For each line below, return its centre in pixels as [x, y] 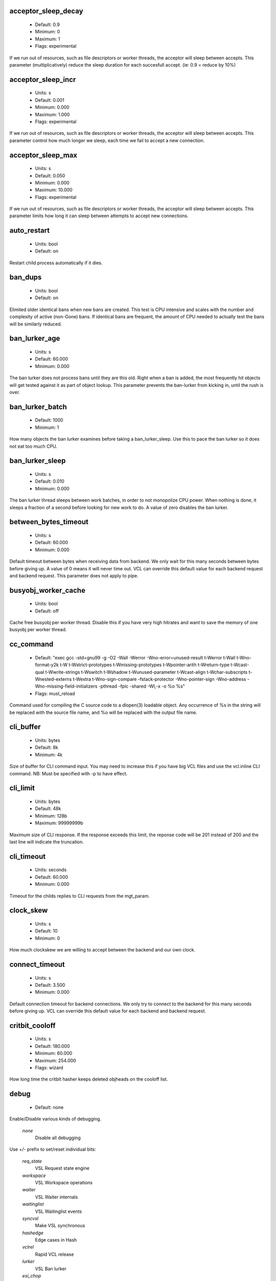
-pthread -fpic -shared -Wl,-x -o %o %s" [142, 686]
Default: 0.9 [47, 25]
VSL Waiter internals [56, 1197]
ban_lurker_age [35, 338]
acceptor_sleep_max [43, 155]
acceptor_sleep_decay [47, 11]
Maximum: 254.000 [55, 1060]
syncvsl [30, 1218]
